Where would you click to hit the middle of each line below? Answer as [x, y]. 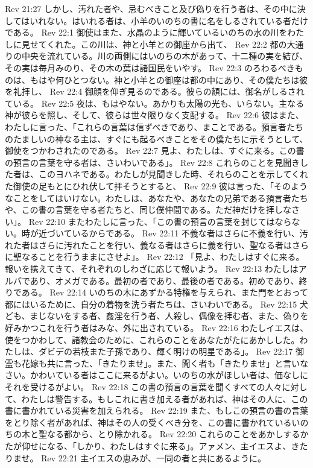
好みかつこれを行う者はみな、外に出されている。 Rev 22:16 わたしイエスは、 [157, 328]
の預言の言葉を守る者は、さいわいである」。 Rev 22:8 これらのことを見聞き [153, 162]
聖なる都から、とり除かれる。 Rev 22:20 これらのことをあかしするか [173, 434]
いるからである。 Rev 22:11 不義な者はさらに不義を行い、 [186, 233]
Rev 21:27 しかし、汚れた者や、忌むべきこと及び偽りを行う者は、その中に [151, 8]
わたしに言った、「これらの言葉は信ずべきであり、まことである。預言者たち [154, 126]
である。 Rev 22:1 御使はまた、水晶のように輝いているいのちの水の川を [146, 32]
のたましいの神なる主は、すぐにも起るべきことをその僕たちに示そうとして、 [156, 138]
